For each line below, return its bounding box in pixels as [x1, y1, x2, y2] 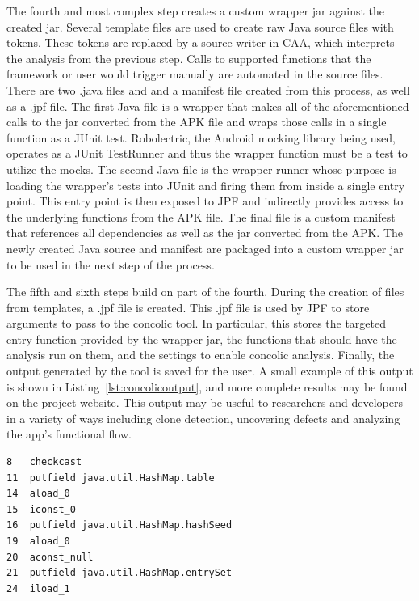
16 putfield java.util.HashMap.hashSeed [6, 519, 233, 531]
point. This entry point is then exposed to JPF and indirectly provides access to [6, 193, 404, 210]
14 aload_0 [6, 488, 70, 500]
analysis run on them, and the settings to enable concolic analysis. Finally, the [6, 346, 395, 363]
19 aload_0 [6, 535, 70, 547]
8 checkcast [6, 456, 82, 468]
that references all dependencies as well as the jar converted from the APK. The [6, 224, 404, 241]
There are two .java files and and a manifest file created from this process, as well [6, 81, 410, 98]
